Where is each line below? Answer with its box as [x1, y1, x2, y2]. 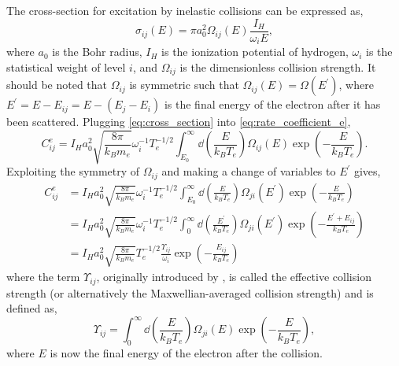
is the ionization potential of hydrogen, [161, 43, 349, 60]
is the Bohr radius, [52, 43, 142, 60]
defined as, [6, 300, 57, 316]
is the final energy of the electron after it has [164, 96, 381, 113]
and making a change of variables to [161, 163, 336, 179]
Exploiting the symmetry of [6, 163, 140, 179]
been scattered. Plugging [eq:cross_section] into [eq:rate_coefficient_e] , [6, 113, 351, 130]
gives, [353, 163, 381, 179]
